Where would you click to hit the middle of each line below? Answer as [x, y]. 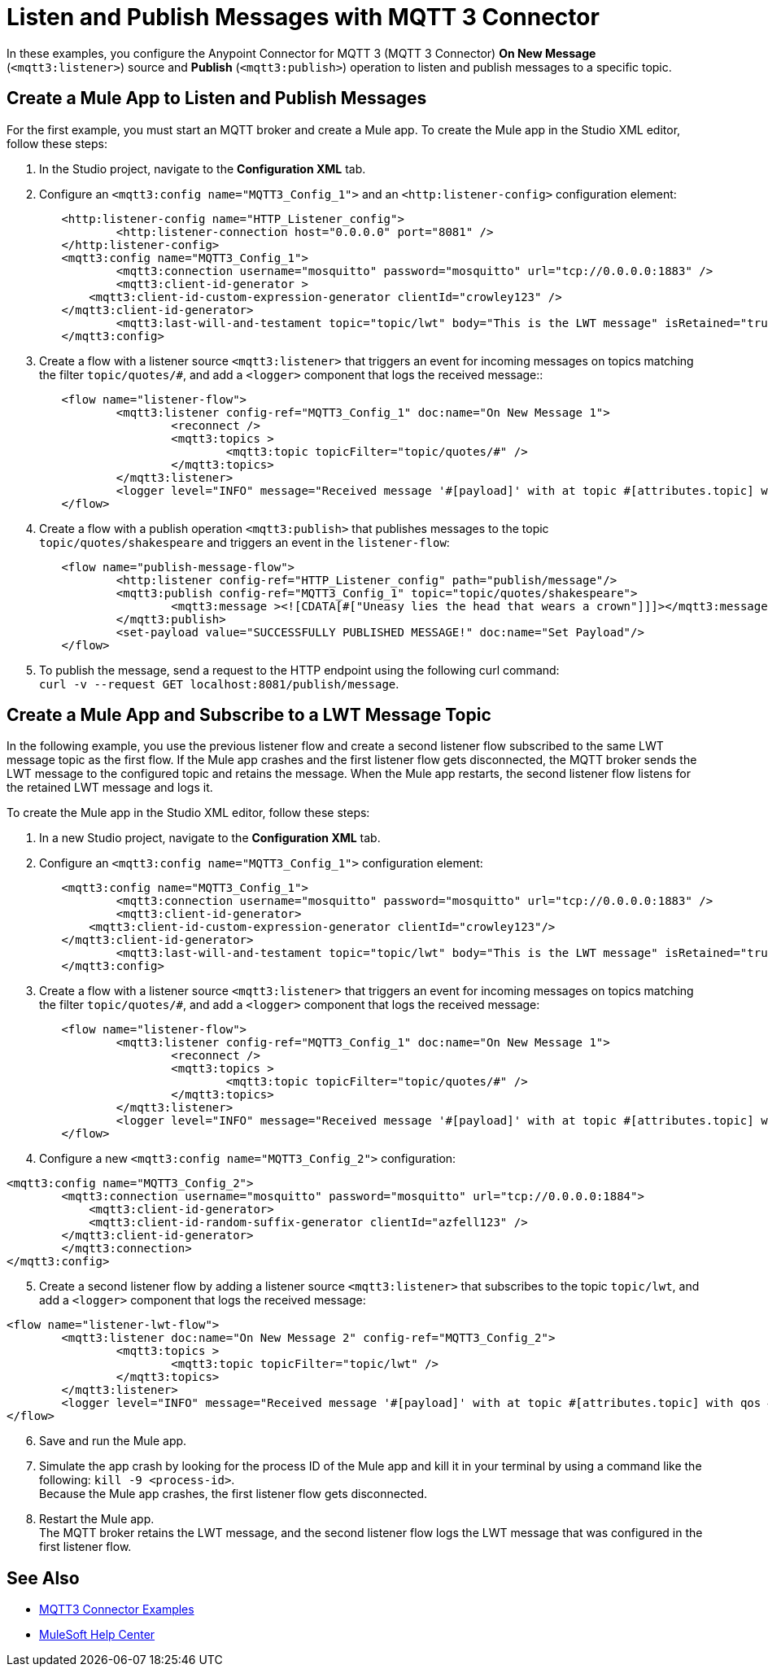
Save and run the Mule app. [113, 1441]
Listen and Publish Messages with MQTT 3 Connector [303, 17]
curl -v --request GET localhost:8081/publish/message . [219, 684]
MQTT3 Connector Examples [117, 1610]
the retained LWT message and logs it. [110, 788]
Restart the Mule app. [97, 1519]
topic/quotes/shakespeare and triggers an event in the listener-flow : [244, 542]
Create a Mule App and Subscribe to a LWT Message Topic [249, 715]
